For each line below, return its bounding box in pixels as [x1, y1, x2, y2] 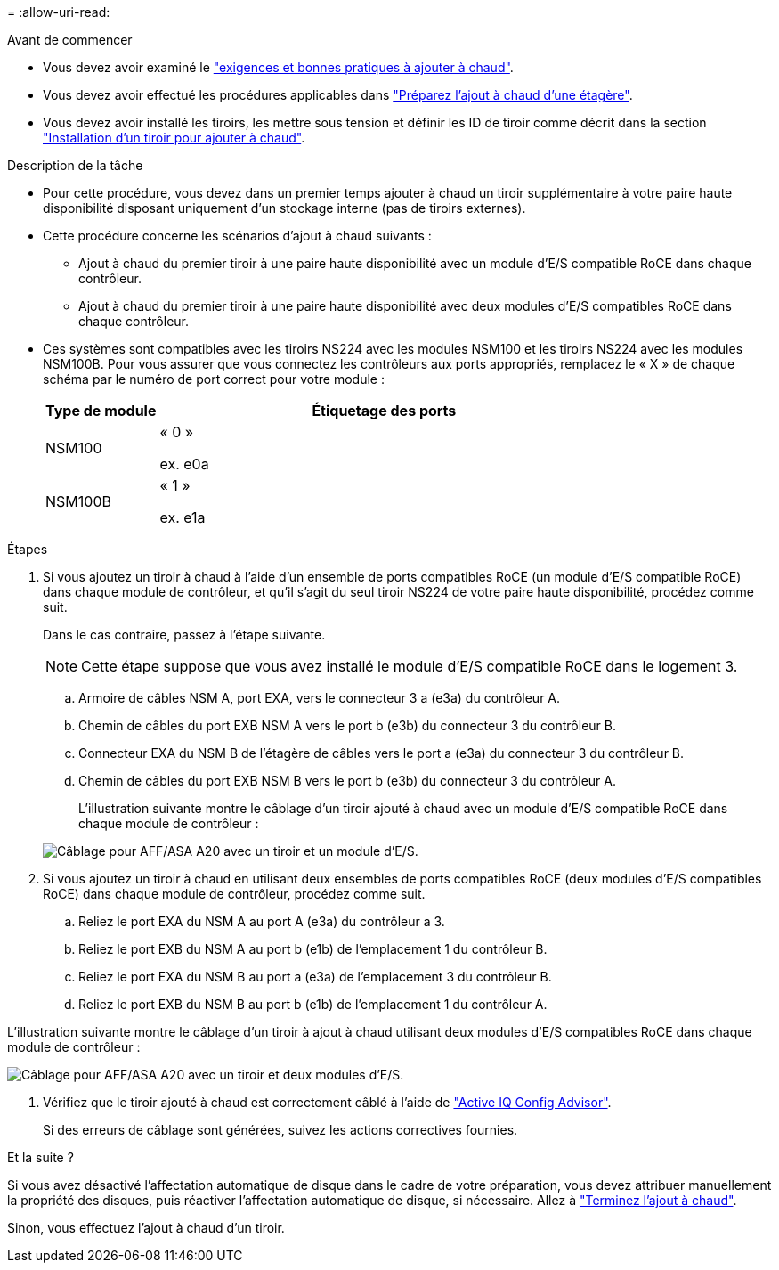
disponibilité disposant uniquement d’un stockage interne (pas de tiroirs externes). [43, 200, 526, 216]
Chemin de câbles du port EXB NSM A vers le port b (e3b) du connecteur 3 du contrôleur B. [78, 718, 616, 733]
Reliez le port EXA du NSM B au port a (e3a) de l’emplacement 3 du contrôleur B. [78, 969, 552, 984]
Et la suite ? [7, 1150, 74, 1165]
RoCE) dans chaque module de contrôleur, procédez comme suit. [43, 886, 426, 901]
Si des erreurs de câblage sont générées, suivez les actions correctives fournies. [43, 1122, 518, 1137]
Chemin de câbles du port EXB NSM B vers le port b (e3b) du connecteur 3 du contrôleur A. [78, 773, 616, 788]
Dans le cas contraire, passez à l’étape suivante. [43, 627, 326, 642]
